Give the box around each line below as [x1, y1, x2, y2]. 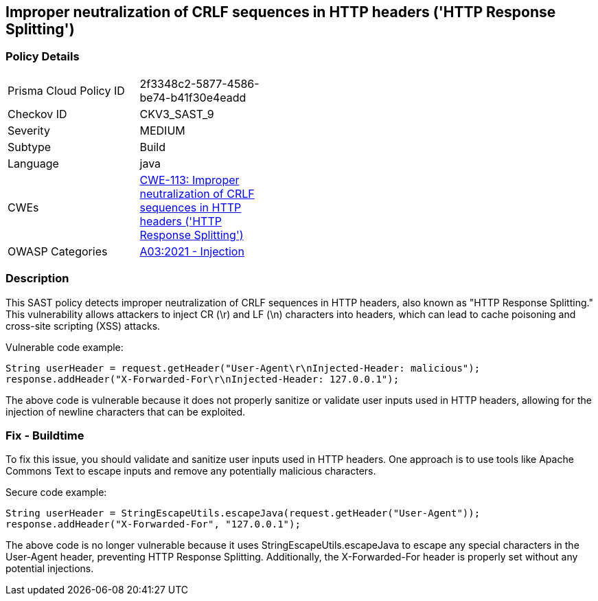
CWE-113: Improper [139, 172, 240, 187]
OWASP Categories [8, 244, 108, 258]
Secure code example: [5, 486, 107, 499]
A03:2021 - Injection [139, 244, 244, 258]
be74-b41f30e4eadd [139, 90, 246, 104]
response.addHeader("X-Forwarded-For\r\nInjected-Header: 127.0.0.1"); [5, 373, 400, 385]
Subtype [8, 139, 51, 154]
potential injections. [5, 563, 94, 575]
